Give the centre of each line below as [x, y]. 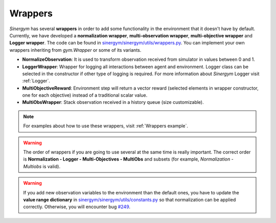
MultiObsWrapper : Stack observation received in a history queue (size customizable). [113, 102]
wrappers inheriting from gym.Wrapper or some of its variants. [75, 50]
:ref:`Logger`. [36, 81]
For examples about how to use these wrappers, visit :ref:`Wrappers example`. [106, 126]
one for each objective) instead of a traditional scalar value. [85, 95]
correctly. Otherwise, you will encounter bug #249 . [77, 207]
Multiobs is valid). [42, 166]
